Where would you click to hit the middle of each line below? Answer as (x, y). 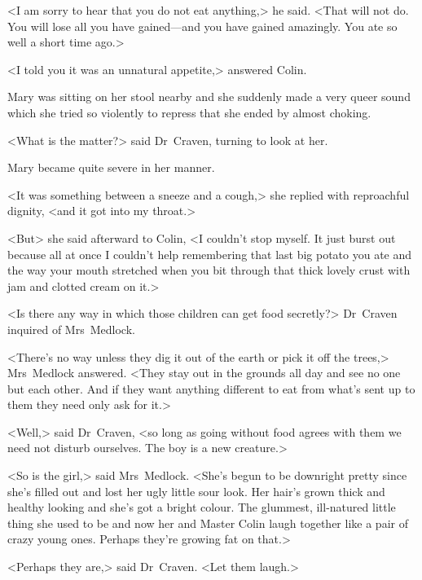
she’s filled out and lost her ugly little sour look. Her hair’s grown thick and (196, 491)
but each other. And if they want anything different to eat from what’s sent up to (211, 388)
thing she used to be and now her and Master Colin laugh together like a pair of (208, 523)
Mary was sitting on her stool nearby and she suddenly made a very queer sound (209, 97)
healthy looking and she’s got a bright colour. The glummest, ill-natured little (202, 507)
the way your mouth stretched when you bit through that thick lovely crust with (209, 270)
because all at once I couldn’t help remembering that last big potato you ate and (210, 254)
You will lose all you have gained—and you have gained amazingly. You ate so (202, 26)
